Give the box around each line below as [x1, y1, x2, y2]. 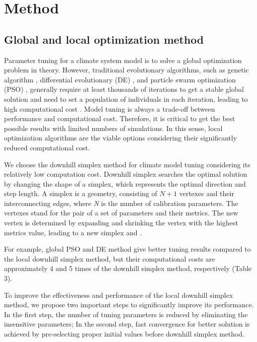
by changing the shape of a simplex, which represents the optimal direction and [4, 178, 246, 189]
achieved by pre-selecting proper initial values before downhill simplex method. [4, 329, 245, 339]
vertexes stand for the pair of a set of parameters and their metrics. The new [4, 207, 239, 218]
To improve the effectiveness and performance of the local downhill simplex [4, 289, 233, 300]
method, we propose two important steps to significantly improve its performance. [4, 299, 254, 310]
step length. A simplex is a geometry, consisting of [4, 188, 158, 199]
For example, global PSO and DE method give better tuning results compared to [4, 244, 251, 254]
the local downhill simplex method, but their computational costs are [4, 253, 215, 264]
